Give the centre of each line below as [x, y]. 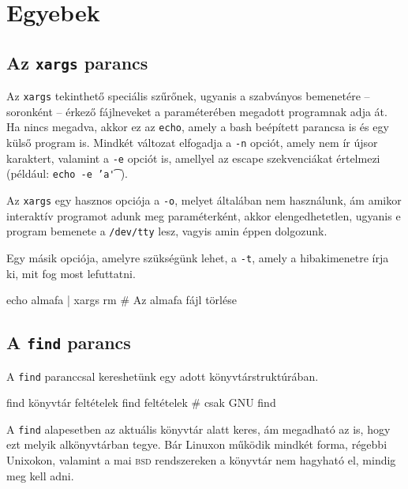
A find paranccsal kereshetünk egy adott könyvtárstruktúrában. [163, 376]
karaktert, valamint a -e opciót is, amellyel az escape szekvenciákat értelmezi [193, 158]
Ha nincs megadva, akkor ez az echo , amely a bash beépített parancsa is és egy [198, 127]
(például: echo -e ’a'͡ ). [67, 173]
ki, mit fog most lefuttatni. [71, 273]
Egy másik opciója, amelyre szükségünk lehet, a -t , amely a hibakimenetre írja [198, 257]
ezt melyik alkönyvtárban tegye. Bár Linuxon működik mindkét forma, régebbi [197, 444]
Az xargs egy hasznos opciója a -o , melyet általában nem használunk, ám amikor [204, 200]
